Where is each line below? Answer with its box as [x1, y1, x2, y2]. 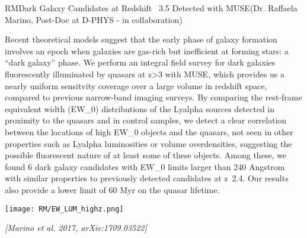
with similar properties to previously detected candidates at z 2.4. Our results [5, 172, 289, 184]
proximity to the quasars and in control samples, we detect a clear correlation [5, 114, 287, 126]
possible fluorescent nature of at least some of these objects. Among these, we [5, 149, 287, 161]
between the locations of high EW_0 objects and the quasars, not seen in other [5, 125, 293, 138]
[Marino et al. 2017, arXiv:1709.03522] [5, 221, 147, 234]
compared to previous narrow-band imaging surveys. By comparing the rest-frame [5, 91, 302, 103]
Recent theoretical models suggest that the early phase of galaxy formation [5, 33, 277, 45]
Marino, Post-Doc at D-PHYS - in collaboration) [5, 13, 183, 25]
